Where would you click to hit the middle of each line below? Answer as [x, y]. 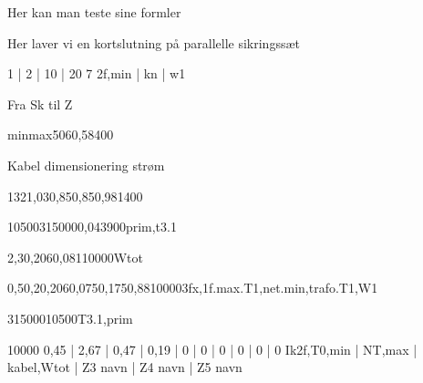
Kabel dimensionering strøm [86, 165]
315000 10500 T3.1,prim [70, 318]
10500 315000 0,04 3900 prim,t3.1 [92, 227]
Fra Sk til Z [40, 104]
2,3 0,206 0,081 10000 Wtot [76, 257]
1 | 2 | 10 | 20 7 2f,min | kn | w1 [97, 73]
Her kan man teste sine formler [94, 12]
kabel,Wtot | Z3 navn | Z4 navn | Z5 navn [125, 367]
